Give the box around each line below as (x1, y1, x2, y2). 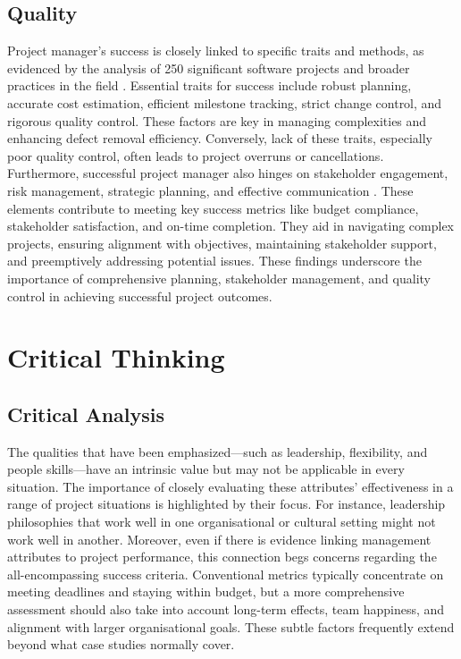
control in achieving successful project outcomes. (7, 286, 272, 305)
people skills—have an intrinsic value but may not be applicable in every (7, 460, 405, 478)
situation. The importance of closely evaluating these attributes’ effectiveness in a (7, 477, 454, 495)
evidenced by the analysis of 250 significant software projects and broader (7, 58, 410, 77)
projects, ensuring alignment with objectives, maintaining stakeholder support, (7, 233, 437, 252)
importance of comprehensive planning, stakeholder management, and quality (7, 268, 431, 287)
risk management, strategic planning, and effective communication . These (7, 181, 414, 199)
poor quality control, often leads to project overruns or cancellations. (7, 146, 384, 165)
